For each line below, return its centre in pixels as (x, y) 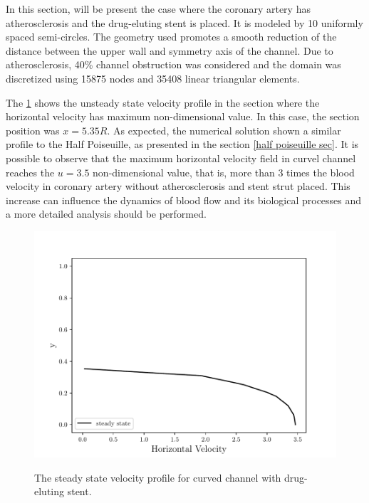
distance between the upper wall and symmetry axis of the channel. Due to (170, 50)
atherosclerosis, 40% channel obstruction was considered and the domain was (173, 64)
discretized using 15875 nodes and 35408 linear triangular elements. (153, 78)
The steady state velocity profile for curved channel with (158, 477)
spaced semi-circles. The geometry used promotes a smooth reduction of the (171, 37)
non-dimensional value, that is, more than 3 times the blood (224, 172)
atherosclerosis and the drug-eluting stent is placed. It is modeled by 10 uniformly (184, 22)
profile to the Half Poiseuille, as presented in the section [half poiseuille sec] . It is (182, 144)
